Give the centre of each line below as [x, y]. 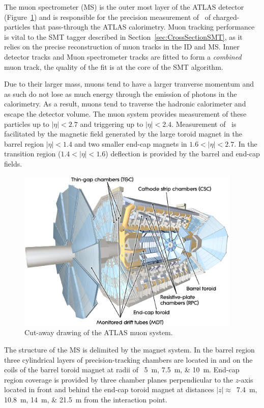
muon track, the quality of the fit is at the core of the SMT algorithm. [114, 66]
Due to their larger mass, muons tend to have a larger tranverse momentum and [129, 84]
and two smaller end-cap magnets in [131, 143]
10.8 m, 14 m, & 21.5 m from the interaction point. [86, 399]
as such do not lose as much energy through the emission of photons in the [121, 93]
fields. [13, 163]
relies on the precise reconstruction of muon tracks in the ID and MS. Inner [122, 47]
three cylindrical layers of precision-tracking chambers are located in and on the [128, 359]
